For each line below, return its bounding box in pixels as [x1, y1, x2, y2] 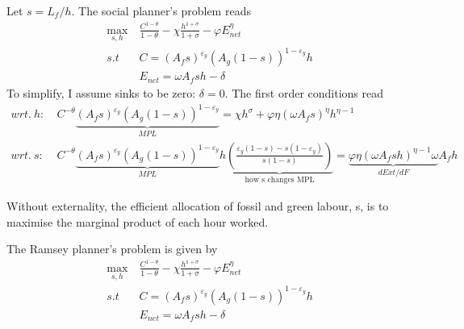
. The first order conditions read [224, 84, 383, 101]
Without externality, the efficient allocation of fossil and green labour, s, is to [6, 197, 389, 214]
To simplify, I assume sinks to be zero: [6, 84, 196, 101]
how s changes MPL [245, 176, 315, 185]
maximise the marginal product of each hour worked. [6, 213, 269, 230]
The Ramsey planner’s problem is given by [6, 240, 218, 257]
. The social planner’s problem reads [71, 2, 251, 19]
